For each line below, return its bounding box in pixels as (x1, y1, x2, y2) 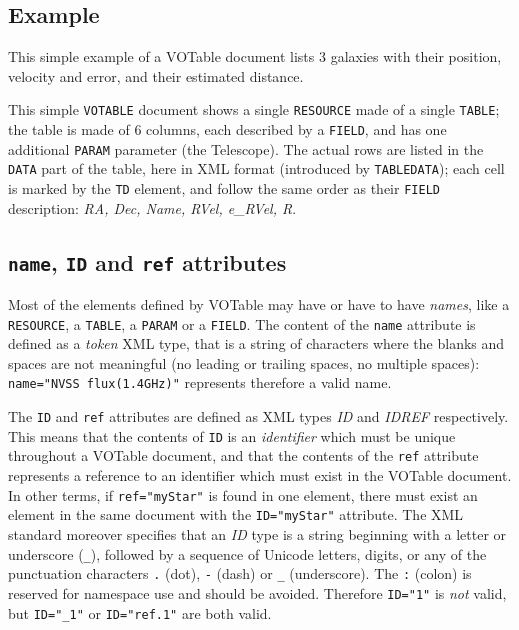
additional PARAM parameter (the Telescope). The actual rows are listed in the (8, 138, 484, 159)
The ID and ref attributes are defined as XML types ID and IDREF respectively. (8, 406, 509, 427)
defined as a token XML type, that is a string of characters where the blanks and (8, 333, 505, 354)
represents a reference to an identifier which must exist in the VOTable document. (8, 465, 512, 486)
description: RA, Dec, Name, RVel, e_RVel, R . (8, 197, 297, 218)
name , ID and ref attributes (8, 246, 287, 277)
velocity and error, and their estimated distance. (8, 65, 304, 86)
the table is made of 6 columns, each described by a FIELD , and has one (8, 119, 447, 140)
